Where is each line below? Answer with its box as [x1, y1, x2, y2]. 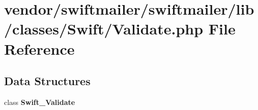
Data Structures [4, 73, 91, 89]
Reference [4, 38, 75, 59]
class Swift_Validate [4, 96, 75, 107]
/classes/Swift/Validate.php [4, 18, 204, 39]
